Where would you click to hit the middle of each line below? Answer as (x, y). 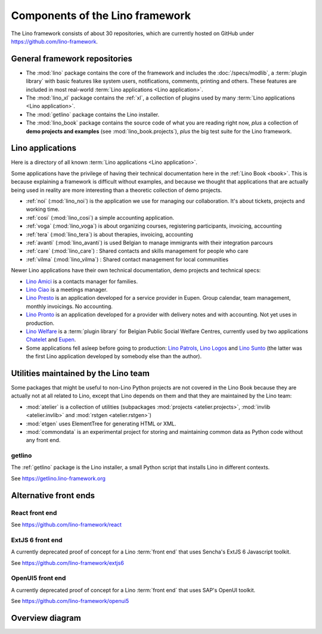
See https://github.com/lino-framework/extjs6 (68, 562)
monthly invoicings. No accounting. (69, 306)
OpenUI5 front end (38, 578)
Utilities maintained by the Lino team (80, 373)
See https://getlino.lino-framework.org (58, 478)
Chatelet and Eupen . (51, 340)
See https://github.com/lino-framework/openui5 (70, 601)
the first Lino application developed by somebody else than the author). (114, 356)
